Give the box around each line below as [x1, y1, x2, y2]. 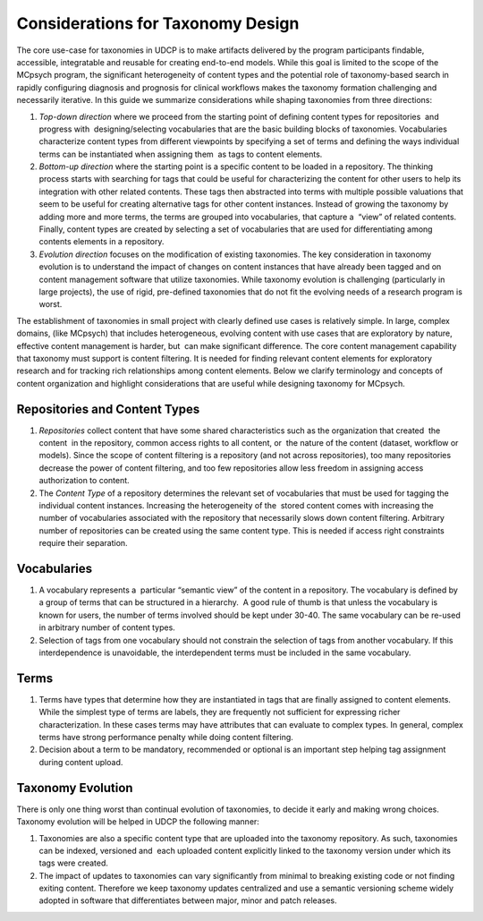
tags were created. [38, 857, 109, 868]
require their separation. [38, 538, 129, 549]
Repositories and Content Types [16, 401, 200, 416]
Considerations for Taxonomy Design [16, 13, 300, 33]
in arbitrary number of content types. [38, 622, 176, 633]
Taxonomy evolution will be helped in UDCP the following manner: [16, 816, 259, 827]
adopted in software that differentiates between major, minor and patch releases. [38, 895, 337, 906]
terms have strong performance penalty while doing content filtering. [38, 732, 294, 743]
